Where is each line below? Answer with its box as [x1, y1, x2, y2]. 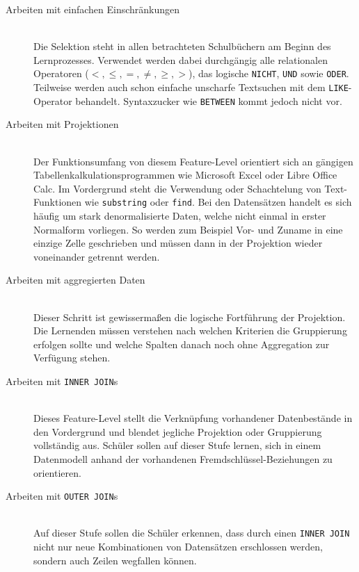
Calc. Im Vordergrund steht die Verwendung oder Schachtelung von [33, 181, 321, 195]
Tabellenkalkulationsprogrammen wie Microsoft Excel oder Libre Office [33, 167, 337, 182]
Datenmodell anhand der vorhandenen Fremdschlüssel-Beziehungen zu [33, 451, 333, 466]
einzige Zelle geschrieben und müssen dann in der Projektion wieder [33, 236, 323, 250]
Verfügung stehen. [33, 350, 111, 365]
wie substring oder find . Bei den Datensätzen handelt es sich [84, 195, 352, 209]
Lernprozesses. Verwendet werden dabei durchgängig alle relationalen [33, 52, 328, 67]
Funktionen [33, 195, 82, 209]
